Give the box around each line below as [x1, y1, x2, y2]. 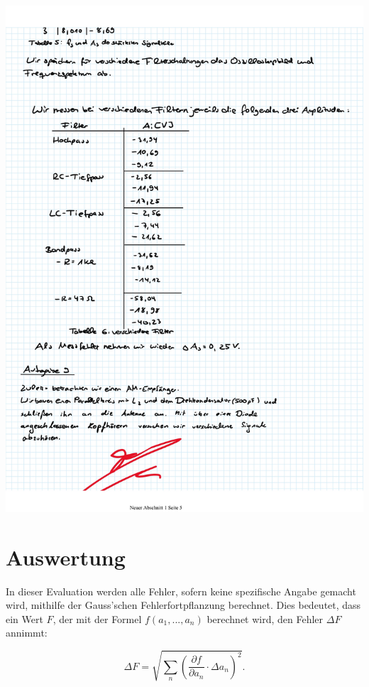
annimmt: [6, 625, 48, 640]
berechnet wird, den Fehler [206, 611, 324, 626]
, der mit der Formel [53, 611, 142, 626]
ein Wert [6, 611, 43, 626]
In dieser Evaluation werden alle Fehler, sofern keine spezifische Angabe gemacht [6, 583, 356, 598]
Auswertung [6, 542, 126, 571]
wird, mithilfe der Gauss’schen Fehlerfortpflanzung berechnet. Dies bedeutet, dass [6, 597, 361, 612]
